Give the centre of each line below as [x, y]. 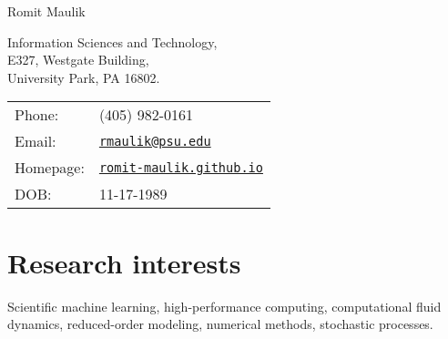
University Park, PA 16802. [84, 77]
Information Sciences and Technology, [112, 41]
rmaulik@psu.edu [155, 141]
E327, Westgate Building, [78, 60]
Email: [36, 141]
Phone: [37, 115]
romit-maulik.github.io [181, 167]
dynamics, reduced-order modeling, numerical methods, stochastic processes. [220, 324]
